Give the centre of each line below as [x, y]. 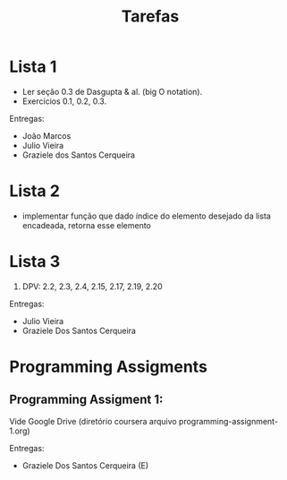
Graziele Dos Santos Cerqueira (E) [85, 465]
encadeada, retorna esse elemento [87, 225]
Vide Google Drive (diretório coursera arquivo [93, 421]
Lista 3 [35, 262]
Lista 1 [33, 67]
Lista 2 [35, 191]
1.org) [20, 431]
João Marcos [46, 135]
